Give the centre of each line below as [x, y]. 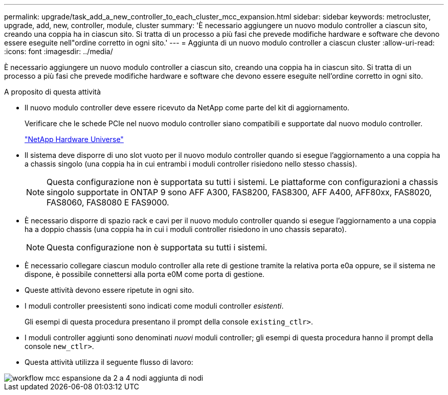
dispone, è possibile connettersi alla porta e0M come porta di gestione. [145, 274]
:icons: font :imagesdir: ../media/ [59, 51]
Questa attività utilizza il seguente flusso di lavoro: [109, 362]
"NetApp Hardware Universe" [74, 139]
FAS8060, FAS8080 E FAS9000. [108, 202]
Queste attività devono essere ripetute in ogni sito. [109, 290]
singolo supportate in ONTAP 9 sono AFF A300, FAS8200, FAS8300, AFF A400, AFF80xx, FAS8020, [239, 192]
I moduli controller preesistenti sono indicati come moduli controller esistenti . [154, 306]
